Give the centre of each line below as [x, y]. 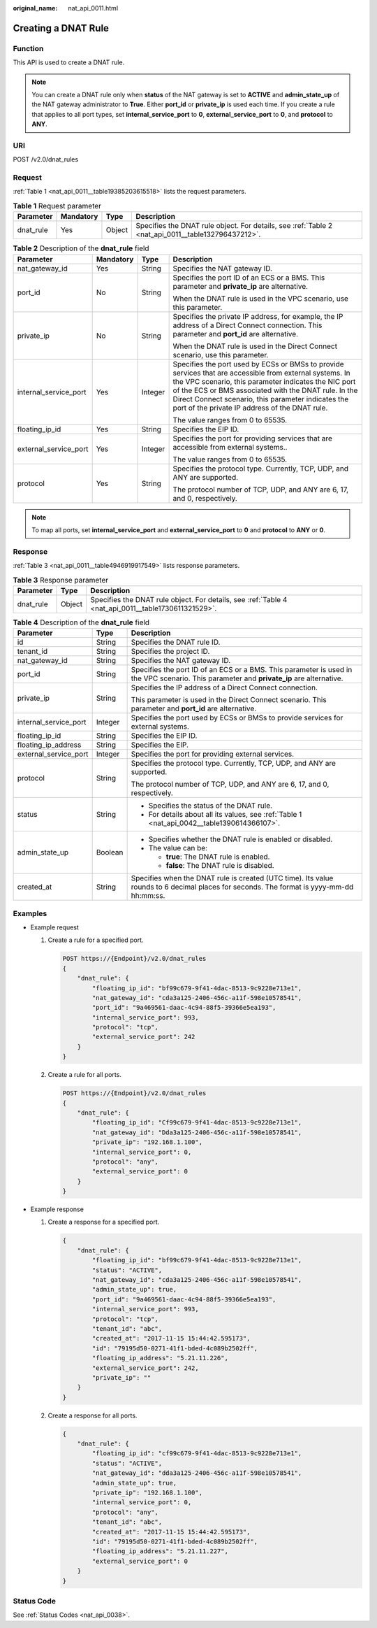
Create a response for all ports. [93, 1415]
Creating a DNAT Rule [61, 28]
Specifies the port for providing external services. [213, 754]
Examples [30, 913]
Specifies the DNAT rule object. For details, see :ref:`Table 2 [234, 226]
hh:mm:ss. [148, 896]
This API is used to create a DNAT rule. [69, 62]
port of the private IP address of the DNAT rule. [250, 408]
